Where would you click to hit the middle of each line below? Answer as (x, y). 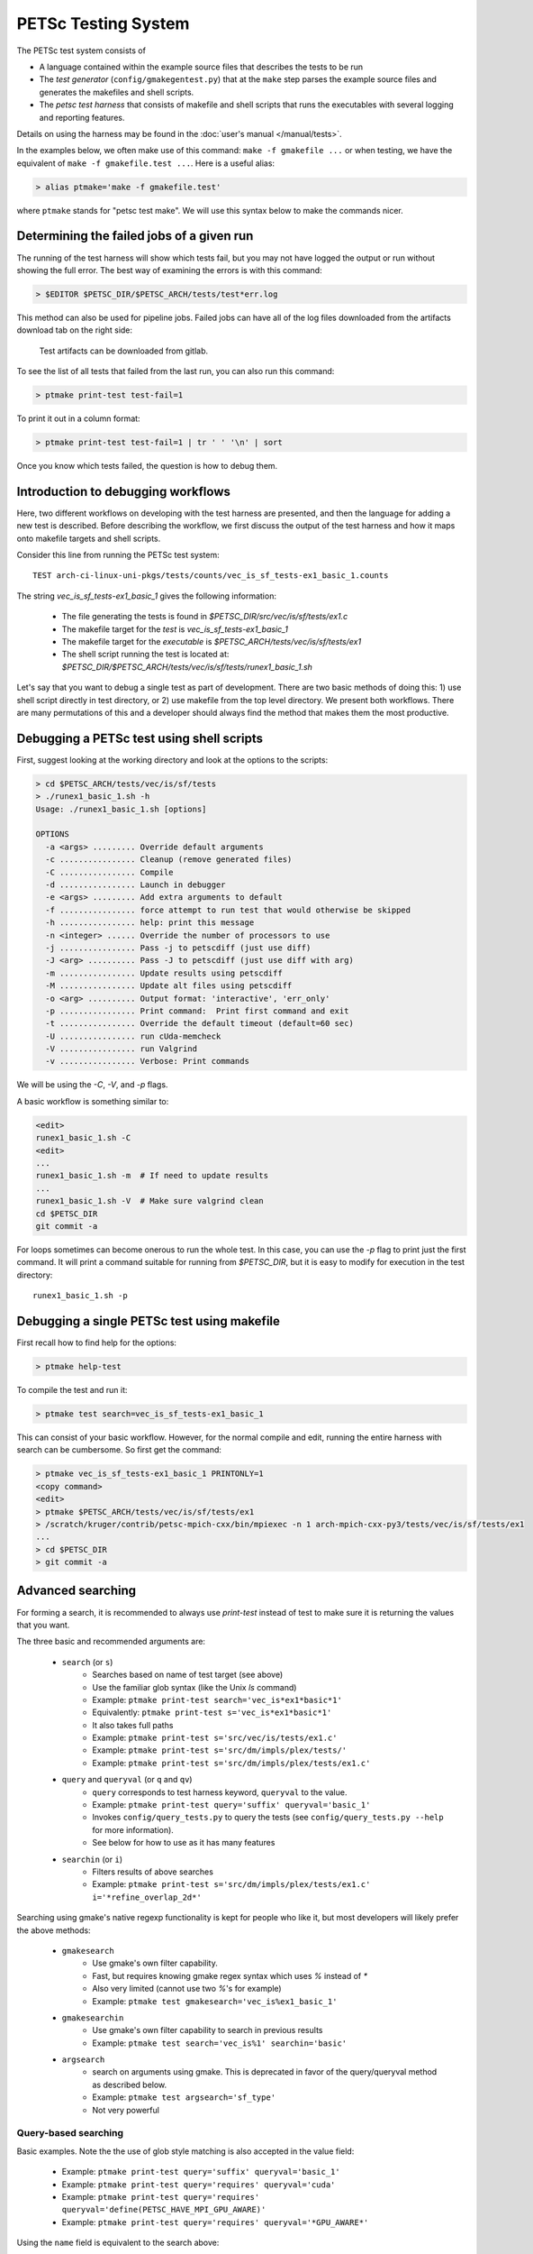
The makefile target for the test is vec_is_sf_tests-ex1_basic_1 (175, 629)
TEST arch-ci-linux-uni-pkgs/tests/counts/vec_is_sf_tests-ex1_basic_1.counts (211, 576)
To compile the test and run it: (72, 1390)
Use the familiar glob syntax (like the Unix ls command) (194, 1687)
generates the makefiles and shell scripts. (117, 92)
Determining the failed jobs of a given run (135, 236)
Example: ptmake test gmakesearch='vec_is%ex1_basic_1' (215, 2001)
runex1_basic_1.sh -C (83, 1138)
